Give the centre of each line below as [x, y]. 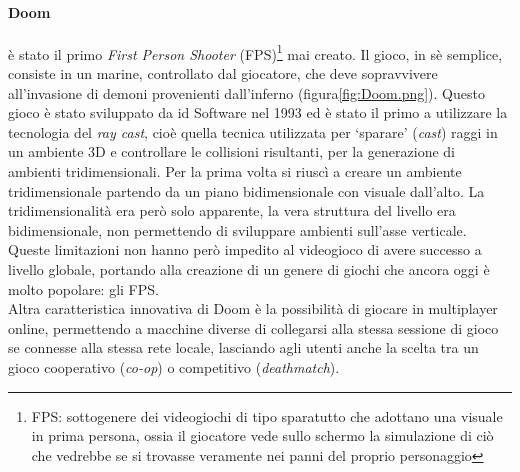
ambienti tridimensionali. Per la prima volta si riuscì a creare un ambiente [235, 171]
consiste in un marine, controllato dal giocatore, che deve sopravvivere [223, 73]
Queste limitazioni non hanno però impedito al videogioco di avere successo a [245, 249]
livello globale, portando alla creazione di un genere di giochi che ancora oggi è [249, 268]
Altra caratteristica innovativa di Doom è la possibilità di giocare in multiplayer [253, 308]
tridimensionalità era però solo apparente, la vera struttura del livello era [232, 210]
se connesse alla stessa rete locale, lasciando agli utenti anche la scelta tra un [243, 347]
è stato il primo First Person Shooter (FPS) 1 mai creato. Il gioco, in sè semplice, [255, 52]
